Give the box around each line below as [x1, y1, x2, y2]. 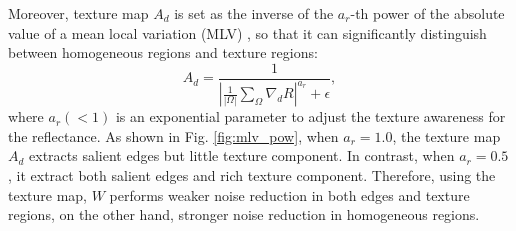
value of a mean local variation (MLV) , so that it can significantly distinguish [8, 22, 487, 43]
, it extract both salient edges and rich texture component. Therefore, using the [8, 164, 496, 185]
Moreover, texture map [8, 3, 149, 23]
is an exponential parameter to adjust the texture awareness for [115, 106, 506, 127]
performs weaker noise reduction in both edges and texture [109, 184, 470, 205]
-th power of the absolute [350, 3, 505, 23]
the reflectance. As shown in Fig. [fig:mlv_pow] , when [8, 125, 339, 146]
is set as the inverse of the [174, 3, 334, 23]
